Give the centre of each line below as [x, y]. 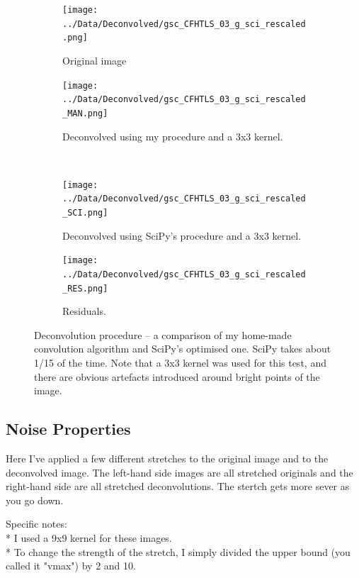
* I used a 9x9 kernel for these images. [89, 537]
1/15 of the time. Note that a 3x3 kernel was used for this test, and [180, 363]
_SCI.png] [85, 213]
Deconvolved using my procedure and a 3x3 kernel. [173, 136]
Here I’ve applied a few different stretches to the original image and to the [167, 458]
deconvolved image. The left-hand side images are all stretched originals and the [179, 472]
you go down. [35, 500]
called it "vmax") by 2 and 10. [71, 566]
